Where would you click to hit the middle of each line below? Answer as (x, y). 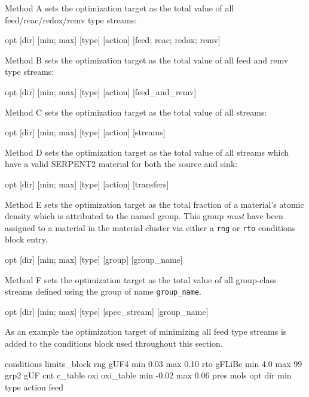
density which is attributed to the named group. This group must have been (144, 216)
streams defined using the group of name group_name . (103, 291)
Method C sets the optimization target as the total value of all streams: (136, 112)
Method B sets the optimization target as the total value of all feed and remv (147, 60)
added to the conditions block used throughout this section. (114, 343)
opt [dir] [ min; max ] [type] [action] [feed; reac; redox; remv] (113, 40)
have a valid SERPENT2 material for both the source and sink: (121, 164)
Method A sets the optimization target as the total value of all (120, 8)
